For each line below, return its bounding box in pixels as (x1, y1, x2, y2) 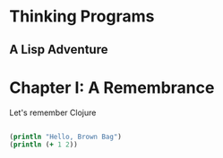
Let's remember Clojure (9, 107, 97, 118)
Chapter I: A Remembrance (9, 78, 215, 97)
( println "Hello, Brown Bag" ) (9, 132, 123, 141)
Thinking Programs (9, 6, 155, 27)
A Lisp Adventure (9, 42, 108, 57)
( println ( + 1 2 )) (9, 140, 78, 149)
